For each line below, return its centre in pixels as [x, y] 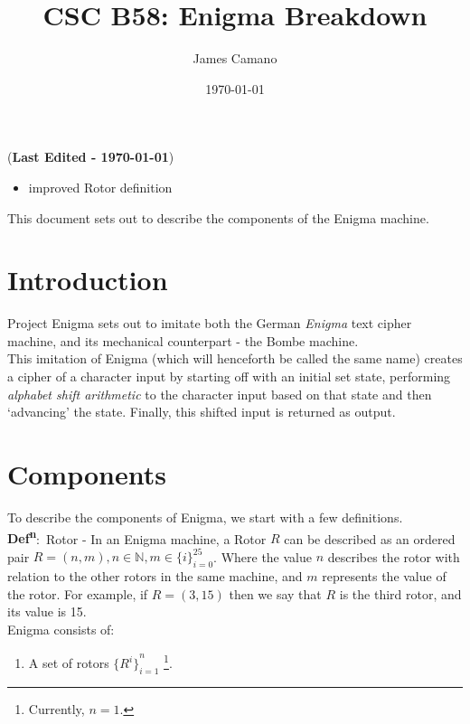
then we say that [275, 593]
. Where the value [263, 556]
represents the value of [384, 576]
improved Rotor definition [100, 187]
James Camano [235, 58]
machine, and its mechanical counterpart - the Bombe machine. [183, 340]
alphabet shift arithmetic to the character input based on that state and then [220, 394]
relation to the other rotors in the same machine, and [155, 576]
